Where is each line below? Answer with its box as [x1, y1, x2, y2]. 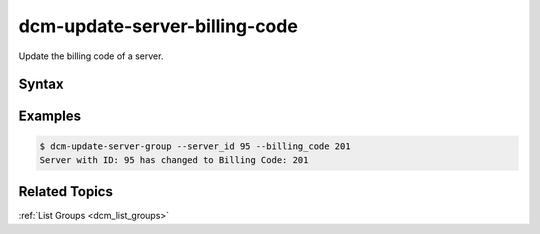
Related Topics [18, 183, 114, 200]
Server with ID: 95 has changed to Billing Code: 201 [39, 154, 309, 165]
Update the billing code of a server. [18, 50, 164, 62]
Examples [18, 108, 82, 125]
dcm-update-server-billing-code [18, 15, 299, 37]
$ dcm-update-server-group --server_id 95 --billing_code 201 [39, 140, 351, 152]
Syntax [18, 76, 64, 93]
